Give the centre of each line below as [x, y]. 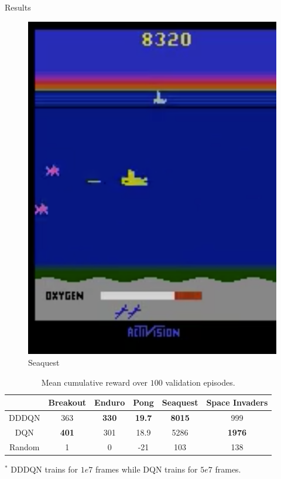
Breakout [67, 402]
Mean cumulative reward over [95, 382]
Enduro [110, 402]
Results [18, 7]
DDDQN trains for [44, 469]
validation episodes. [200, 382]
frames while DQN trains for [146, 469]
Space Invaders [237, 402]
